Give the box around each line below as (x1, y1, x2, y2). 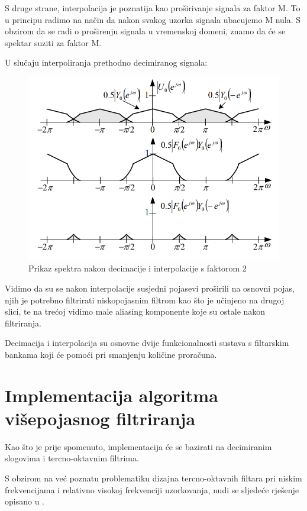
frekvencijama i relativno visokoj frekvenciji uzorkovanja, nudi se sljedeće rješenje (5, 483, 299, 496)
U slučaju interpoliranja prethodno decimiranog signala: (5, 56, 208, 69)
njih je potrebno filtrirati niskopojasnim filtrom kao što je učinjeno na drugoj (5, 293, 285, 306)
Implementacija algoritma (5, 383, 218, 407)
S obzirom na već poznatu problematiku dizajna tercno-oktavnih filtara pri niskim (5, 471, 302, 484)
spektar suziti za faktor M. (5, 36, 102, 48)
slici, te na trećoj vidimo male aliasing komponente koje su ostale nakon (5, 305, 266, 318)
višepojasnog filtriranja (5, 406, 196, 430)
